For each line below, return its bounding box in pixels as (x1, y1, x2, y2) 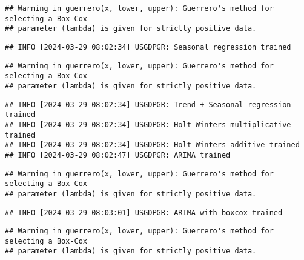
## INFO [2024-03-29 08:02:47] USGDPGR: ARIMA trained (5, 150, 231, 159)
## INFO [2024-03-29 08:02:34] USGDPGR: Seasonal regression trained (5, 42, 291, 52)
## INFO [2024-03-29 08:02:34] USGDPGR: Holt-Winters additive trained (5, 141, 300, 150)
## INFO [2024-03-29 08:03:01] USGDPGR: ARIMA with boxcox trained (5, 208, 283, 217)
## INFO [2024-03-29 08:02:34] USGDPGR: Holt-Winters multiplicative (5, 120, 291, 129)
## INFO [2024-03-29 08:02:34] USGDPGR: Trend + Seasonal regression (5, 100, 291, 109)
